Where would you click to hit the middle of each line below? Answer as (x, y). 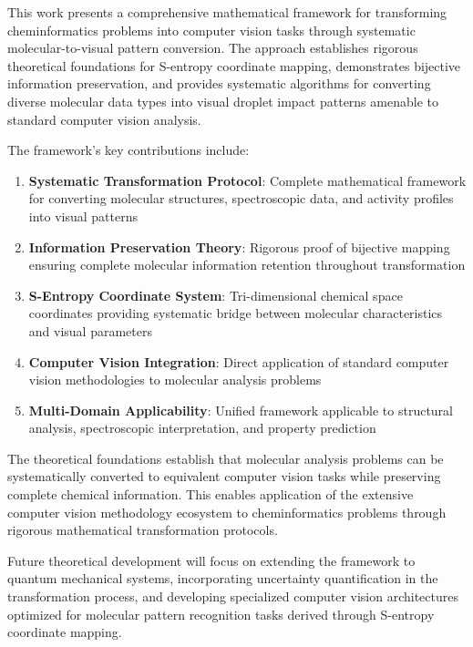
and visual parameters (90, 330)
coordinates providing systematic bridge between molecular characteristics (236, 313)
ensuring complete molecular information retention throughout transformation (247, 265)
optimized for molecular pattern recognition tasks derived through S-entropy (221, 614)
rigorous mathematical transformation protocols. (143, 530)
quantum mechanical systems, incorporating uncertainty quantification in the (223, 578)
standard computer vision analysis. (104, 119)
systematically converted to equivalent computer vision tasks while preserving (224, 476)
